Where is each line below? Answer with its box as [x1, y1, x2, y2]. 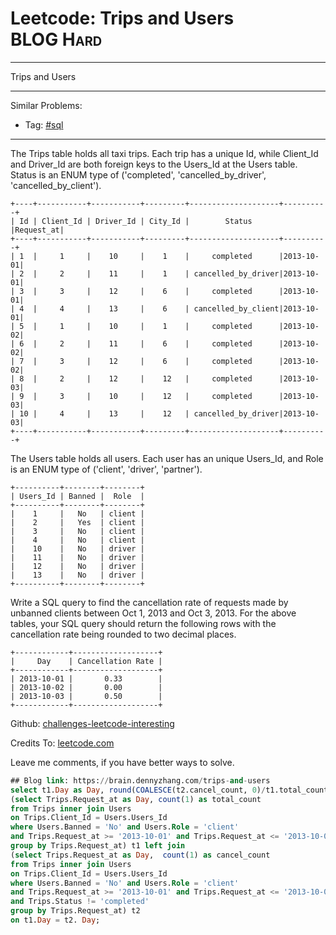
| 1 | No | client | [10, 508, 145, 519]
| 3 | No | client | [10, 526, 145, 536]
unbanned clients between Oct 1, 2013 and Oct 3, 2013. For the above [10, 607, 297, 619]
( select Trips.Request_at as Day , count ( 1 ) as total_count [10, 794, 262, 804]
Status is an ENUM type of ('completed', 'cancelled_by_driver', [10, 168, 267, 181]
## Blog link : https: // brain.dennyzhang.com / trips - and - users [10, 775, 271, 786]
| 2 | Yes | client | [10, 517, 145, 527]
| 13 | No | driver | [10, 570, 145, 580]
